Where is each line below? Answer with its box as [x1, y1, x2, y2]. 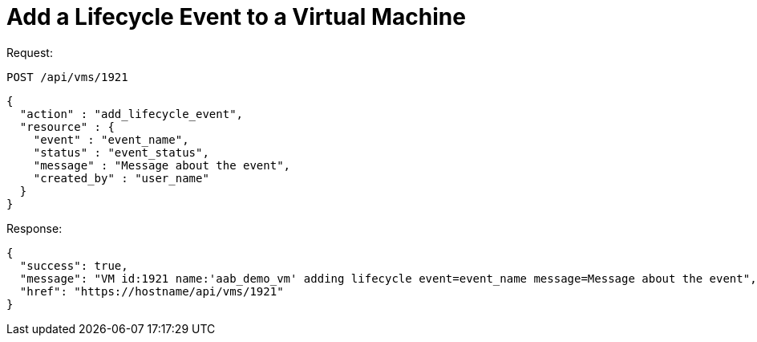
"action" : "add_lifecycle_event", [19, 107, 244, 120]
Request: [6, 45, 53, 59]
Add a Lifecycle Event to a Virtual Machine [6, 3, 466, 31]
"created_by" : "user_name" [33, 171, 209, 185]
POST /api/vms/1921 [6, 70, 128, 83]
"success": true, [19, 259, 128, 272]
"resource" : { [19, 120, 115, 133]
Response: [6, 221, 63, 235]
